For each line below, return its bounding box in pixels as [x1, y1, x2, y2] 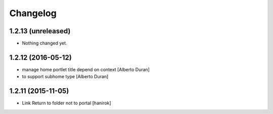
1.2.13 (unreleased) [9, 27, 71, 35]
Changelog [9, 8, 57, 19]
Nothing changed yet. [22, 40, 68, 46]
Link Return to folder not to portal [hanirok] [22, 100, 111, 106]
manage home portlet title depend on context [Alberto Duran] [22, 66, 150, 73]
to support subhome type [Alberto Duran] [22, 74, 109, 80]
